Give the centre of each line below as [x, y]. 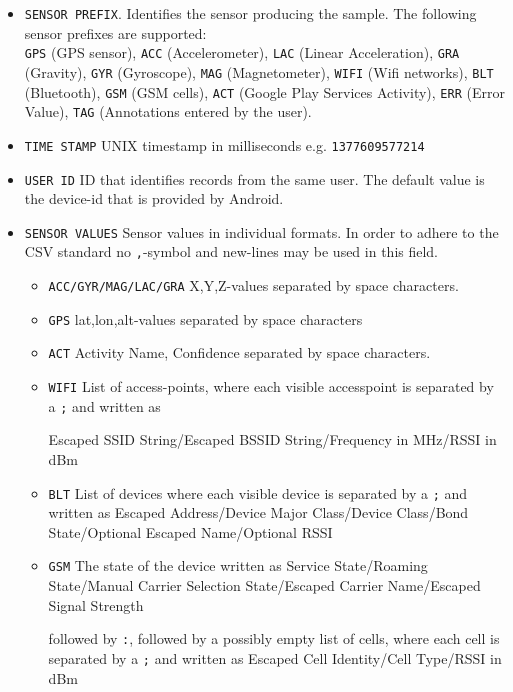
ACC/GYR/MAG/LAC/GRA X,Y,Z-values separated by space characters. [253, 285]
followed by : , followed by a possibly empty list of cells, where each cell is [274, 638]
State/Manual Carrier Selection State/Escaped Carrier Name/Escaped [264, 585]
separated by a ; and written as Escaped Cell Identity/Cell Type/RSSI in [275, 657]
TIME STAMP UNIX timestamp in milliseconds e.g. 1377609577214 [224, 144]
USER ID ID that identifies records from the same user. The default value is [254, 178]
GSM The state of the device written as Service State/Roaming [238, 565]
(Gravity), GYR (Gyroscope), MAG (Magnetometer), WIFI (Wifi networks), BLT [259, 71]
